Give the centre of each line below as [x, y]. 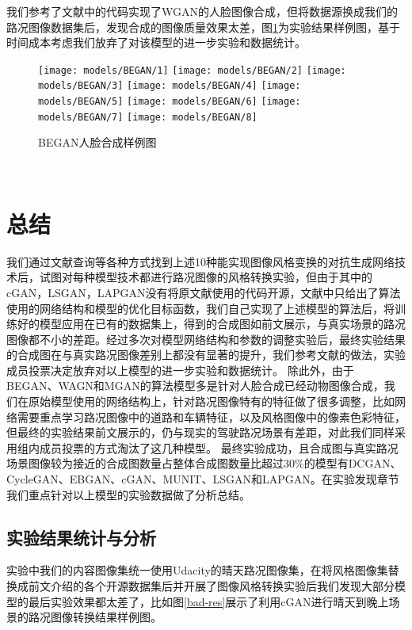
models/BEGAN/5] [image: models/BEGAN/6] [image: [170, 102]
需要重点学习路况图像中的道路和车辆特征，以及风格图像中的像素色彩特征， [211, 416]
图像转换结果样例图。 [106, 617]
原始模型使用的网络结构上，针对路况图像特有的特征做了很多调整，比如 [211, 401]
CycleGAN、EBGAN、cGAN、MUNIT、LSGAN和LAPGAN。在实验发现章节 [203, 479]
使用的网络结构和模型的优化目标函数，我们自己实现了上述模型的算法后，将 [200, 308]
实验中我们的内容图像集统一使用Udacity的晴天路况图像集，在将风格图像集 [197, 570]
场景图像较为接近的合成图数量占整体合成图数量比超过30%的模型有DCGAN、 [204, 463]
